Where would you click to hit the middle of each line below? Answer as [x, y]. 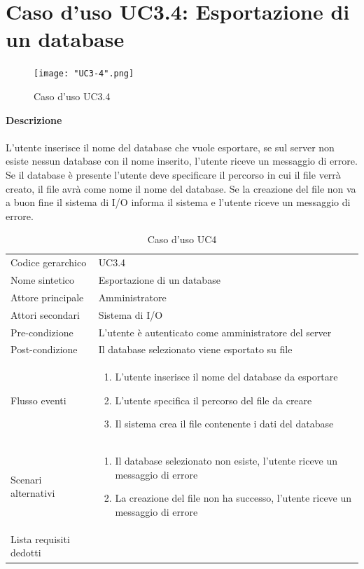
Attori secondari [45, 314]
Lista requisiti [40, 539]
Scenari [26, 479]
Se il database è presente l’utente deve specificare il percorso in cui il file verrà [173, 174]
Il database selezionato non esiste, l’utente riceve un [226, 461]
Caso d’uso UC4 [182, 239]
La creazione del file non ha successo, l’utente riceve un [233, 498]
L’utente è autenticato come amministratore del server [215, 332]
